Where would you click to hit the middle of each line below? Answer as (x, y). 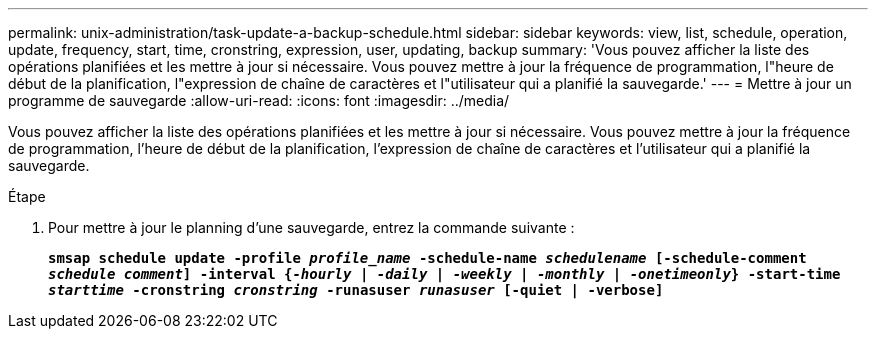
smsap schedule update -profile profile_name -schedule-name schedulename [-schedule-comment (427, 258)
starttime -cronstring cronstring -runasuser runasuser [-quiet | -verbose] (356, 290)
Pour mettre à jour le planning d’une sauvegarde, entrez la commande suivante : (311, 227)
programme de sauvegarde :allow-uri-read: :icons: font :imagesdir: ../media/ (259, 100)
